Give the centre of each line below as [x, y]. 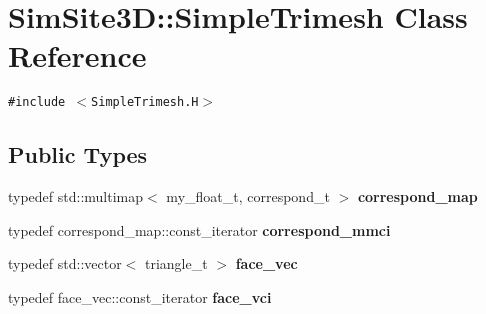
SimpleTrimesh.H [145, 102]
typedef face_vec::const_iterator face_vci [140, 296]
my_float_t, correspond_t [248, 196]
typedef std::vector [65, 263]
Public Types [78, 154]
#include [37, 102]
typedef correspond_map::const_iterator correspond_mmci [199, 229]
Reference [77, 55]
